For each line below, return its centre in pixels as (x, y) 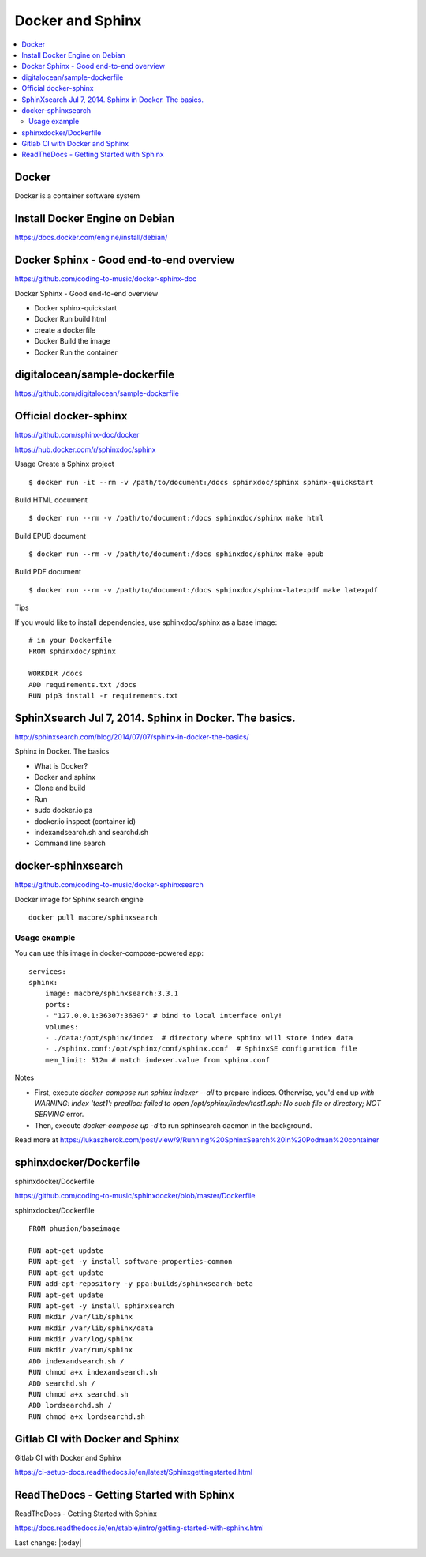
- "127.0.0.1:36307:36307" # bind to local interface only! (164, 1016)
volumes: (62, 1027)
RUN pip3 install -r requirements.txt (104, 696)
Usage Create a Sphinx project (64, 464)
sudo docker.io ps (64, 810)
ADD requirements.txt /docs (83, 684)
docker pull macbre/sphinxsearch (93, 918)
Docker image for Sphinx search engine (79, 899)
